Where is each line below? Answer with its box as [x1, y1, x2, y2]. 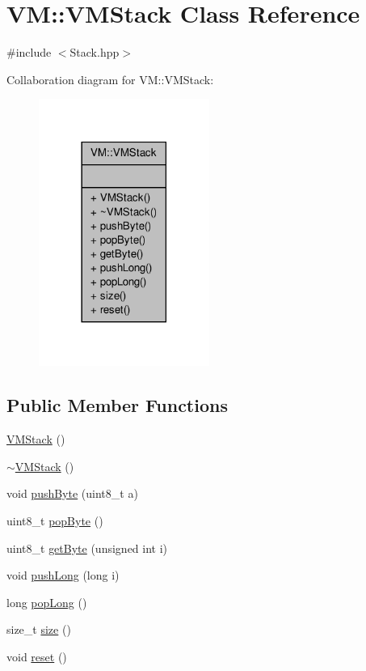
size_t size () [6, 621, 71, 638]
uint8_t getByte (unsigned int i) [6, 539, 168, 556]
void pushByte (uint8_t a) [6, 485, 138, 502]
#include [6, 44, 52, 61]
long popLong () [6, 593, 87, 610]
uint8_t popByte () [6, 512, 103, 529]
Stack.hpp [69, 44, 120, 61]
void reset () [6, 648, 67, 665]
